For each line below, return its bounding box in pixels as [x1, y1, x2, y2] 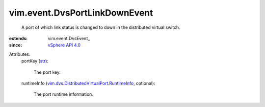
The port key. [33, 69, 61, 75]
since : [9, 42, 22, 48]
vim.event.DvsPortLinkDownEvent [9, 7, 153, 18]
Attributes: [9, 51, 30, 57]
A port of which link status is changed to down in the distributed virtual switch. [21, 24, 180, 30]
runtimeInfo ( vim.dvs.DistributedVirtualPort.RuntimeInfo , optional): [21, 80, 156, 86]
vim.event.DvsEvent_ [48, 35, 90, 41]
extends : [9, 35, 28, 41]
